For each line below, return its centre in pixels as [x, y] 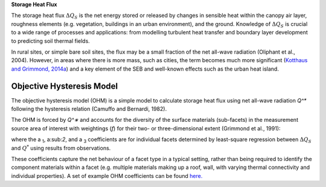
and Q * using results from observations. [61, 147]
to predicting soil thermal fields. [50, 41]
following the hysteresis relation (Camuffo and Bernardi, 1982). [89, 109]
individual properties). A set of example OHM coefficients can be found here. [107, 176]
